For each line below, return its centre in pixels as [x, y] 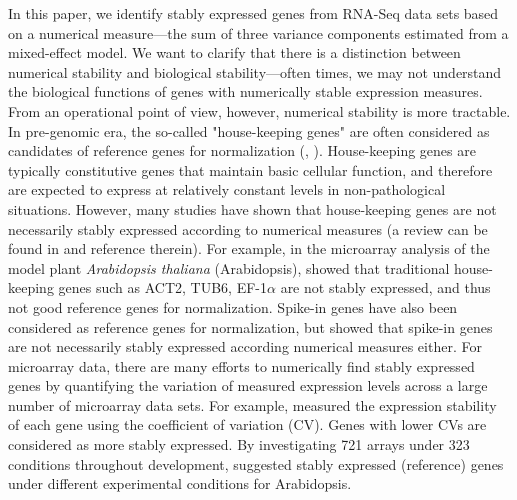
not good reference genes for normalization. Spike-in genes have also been [233, 306]
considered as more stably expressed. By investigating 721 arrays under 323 [239, 444]
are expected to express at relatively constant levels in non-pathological [227, 189]
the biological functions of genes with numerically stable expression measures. [245, 91]
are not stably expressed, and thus [385, 287]
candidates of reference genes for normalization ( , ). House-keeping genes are [242, 150]
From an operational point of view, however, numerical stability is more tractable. [259, 110]
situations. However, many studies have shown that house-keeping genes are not [252, 208]
